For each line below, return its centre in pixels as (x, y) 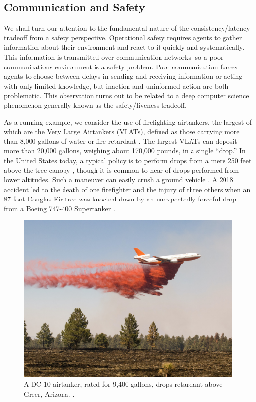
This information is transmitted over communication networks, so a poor (114, 56)
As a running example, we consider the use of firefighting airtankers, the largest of (128, 121)
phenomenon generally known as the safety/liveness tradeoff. (95, 105)
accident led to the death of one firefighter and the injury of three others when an (127, 189)
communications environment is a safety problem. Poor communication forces (121, 66)
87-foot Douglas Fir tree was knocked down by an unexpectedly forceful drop (120, 199)
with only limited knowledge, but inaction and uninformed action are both (116, 85)
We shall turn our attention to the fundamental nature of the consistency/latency (127, 28)
